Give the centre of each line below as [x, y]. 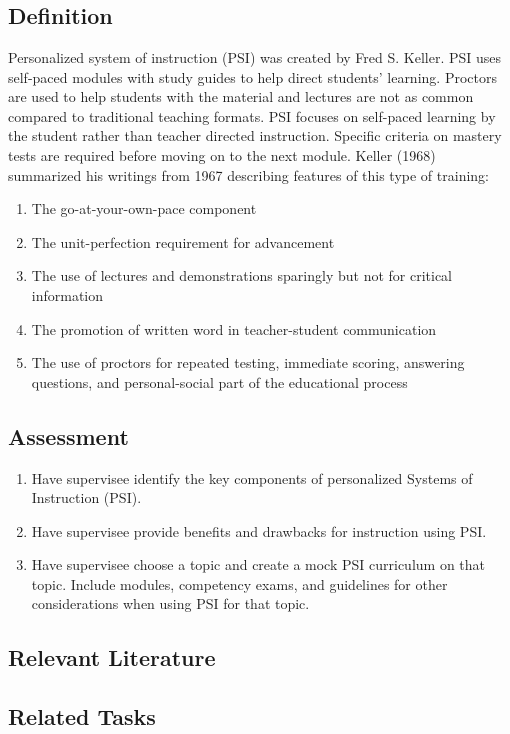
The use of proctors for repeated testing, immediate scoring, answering [248, 362]
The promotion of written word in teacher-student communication [234, 328]
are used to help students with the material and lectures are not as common [241, 96]
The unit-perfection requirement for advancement [183, 241]
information [67, 294]
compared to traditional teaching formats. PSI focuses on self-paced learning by [252, 115]
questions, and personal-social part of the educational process [219, 381]
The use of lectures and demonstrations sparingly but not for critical [242, 275]
